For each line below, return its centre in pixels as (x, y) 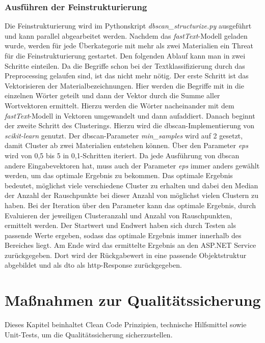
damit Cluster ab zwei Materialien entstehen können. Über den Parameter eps (126, 145)
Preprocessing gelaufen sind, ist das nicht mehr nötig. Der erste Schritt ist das (127, 76)
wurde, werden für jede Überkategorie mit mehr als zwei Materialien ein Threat (129, 46)
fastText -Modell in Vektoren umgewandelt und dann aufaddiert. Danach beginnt (130, 115)
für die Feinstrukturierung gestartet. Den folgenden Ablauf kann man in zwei (125, 55)
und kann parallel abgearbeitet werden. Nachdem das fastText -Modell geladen (126, 35)
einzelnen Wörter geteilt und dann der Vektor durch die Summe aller (112, 95)
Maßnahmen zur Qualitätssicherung (133, 300)
